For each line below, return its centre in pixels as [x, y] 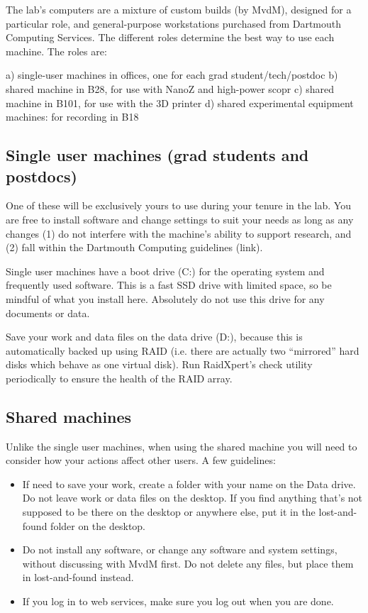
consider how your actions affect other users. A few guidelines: [141, 460]
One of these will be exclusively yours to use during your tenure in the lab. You [178, 205]
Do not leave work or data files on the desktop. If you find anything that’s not [193, 498]
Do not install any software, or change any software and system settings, [180, 550]
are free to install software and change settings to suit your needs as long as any [180, 219]
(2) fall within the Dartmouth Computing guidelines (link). [134, 247]
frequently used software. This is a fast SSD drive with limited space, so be [169, 285]
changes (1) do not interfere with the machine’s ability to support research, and [179, 233]
